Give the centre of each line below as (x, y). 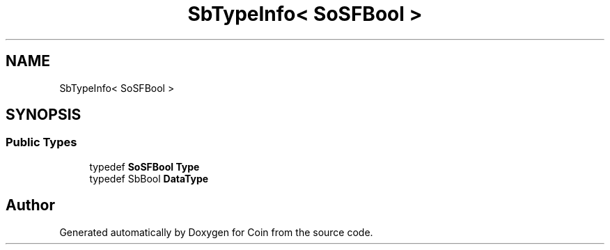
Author (30, 205)
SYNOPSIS (44, 115)
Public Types (41, 142)
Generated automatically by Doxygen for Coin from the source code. (216, 232)
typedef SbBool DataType (149, 178)
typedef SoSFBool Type (144, 166)
